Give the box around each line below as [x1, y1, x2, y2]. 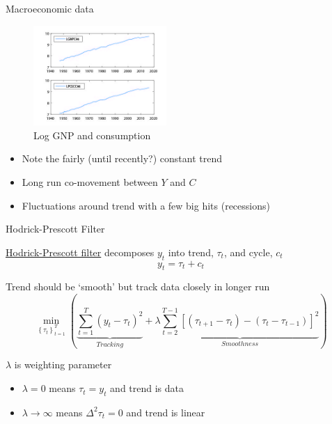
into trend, [168, 244, 214, 259]
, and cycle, [223, 244, 273, 259]
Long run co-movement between [22, 174, 158, 189]
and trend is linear [126, 405, 205, 419]
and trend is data [110, 381, 184, 395]
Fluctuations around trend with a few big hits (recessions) [22, 198, 270, 212]
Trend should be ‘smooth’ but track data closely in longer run [6, 279, 270, 294]
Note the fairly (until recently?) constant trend [22, 151, 223, 166]
